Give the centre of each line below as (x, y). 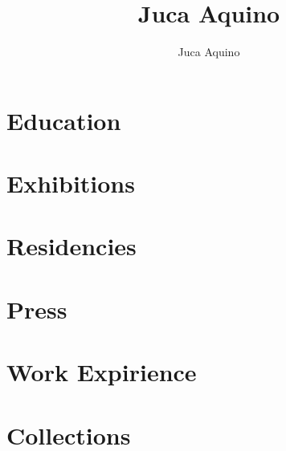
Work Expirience (102, 372)
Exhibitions (71, 183)
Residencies (71, 246)
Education (64, 120)
